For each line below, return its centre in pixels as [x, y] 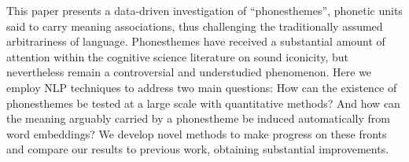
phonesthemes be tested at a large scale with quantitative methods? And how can [203, 103]
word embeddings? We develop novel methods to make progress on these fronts [197, 133]
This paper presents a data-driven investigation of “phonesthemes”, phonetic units [204, 10]
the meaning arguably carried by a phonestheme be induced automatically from [198, 118]
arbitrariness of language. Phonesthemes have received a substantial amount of [196, 41]
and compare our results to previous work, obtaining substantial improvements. [198, 149]
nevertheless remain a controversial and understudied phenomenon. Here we [189, 72]
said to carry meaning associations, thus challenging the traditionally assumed [195, 26]
